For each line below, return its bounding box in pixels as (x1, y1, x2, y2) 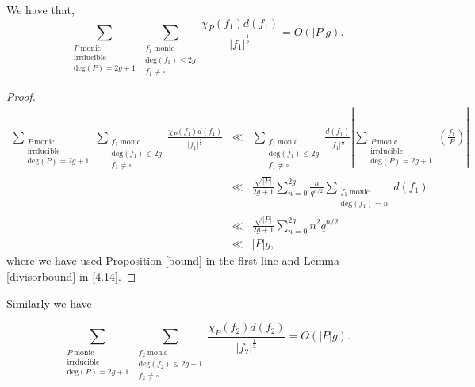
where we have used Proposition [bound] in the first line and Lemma (6, 252, 339, 269)
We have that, (6, 2, 75, 17)
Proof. (6, 88, 36, 105)
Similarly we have (6, 294, 92, 311)
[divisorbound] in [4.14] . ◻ (6, 267, 136, 284)
